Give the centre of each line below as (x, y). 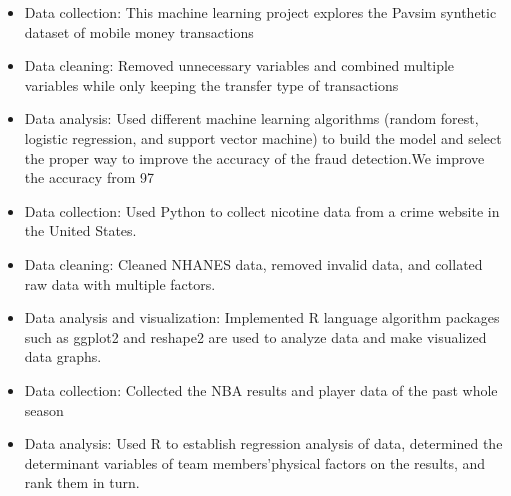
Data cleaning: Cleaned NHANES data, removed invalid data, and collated (253, 263)
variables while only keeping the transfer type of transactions (211, 84)
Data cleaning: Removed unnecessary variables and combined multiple (239, 65)
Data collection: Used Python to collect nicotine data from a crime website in (262, 210)
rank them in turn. (82, 482)
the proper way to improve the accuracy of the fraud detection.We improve (254, 157)
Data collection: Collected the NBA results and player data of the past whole (261, 389)
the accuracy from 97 (89, 177)
